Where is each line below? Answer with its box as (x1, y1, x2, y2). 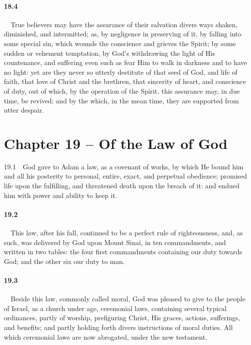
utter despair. (4, 105, 44, 115)
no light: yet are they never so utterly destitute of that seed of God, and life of (4, 66, 237, 77)
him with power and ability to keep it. (4, 190, 117, 200)
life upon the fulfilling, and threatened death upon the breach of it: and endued (4, 181, 240, 191)
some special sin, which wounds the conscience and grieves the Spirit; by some (4, 38, 236, 48)
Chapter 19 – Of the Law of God (4, 133, 228, 153)
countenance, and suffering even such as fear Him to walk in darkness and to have (4, 57, 247, 67)
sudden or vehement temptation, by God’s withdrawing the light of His (4, 48, 215, 58)
